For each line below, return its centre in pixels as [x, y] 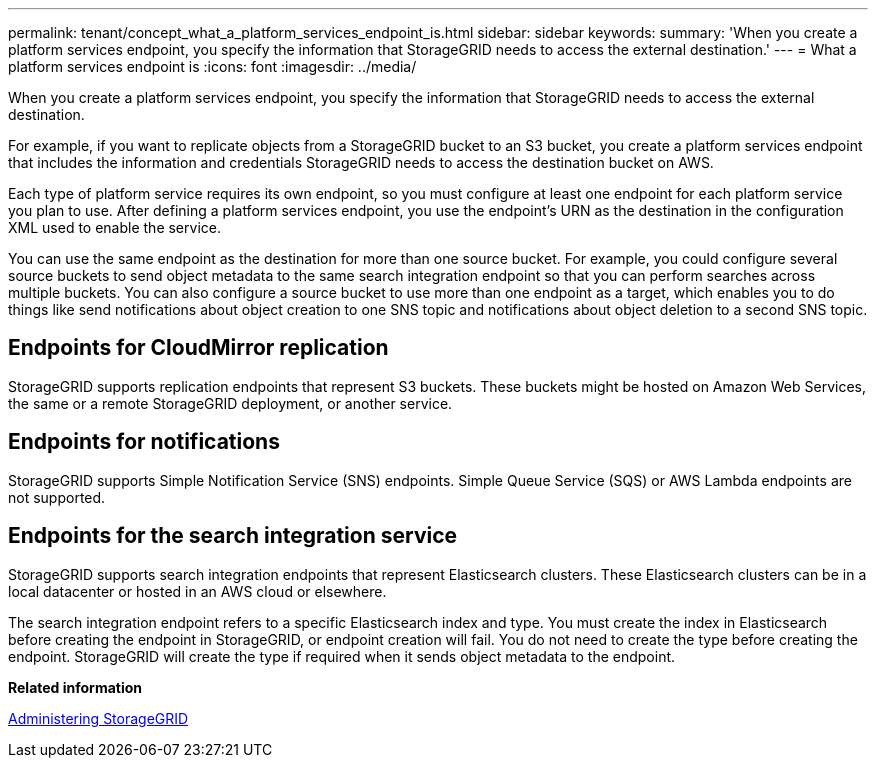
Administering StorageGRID [98, 718]
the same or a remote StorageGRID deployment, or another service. [230, 403]
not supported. [57, 497]
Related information [75, 687]
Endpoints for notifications [144, 442]
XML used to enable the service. [114, 227]
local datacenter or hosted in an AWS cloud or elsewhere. [197, 591]
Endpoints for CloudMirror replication [198, 348]
